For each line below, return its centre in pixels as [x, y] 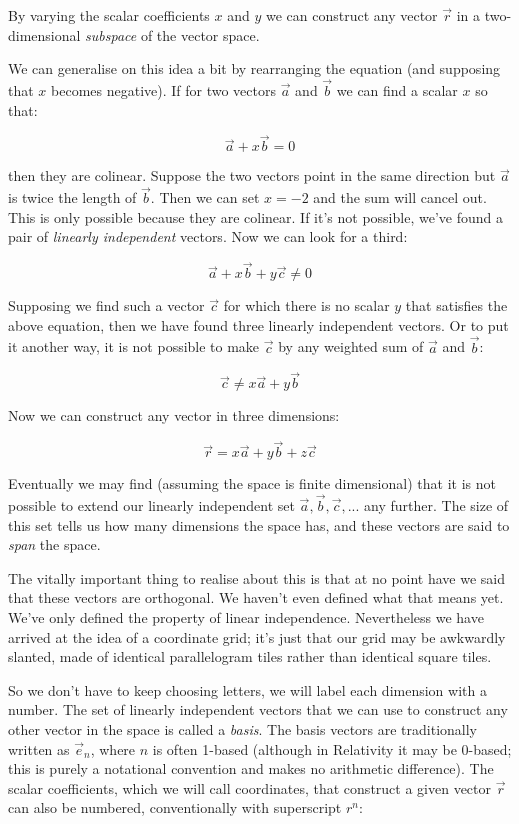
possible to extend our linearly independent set [151, 505]
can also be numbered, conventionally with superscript [175, 807]
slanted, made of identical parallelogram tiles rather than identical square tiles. [250, 656]
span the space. [54, 544]
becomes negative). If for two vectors [163, 90]
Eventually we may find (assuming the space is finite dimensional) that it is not [252, 483]
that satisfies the [456, 305]
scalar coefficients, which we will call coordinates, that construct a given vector [250, 787]
